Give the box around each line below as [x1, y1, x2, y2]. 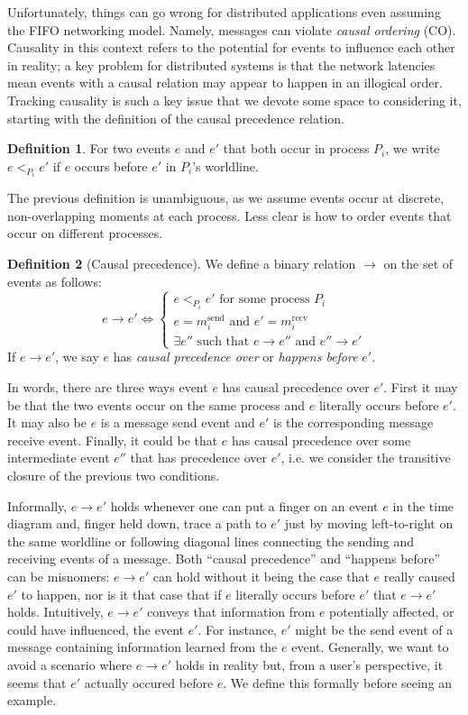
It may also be [7, 413, 87, 432]
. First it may [383, 378, 458, 397]
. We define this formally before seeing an [223, 673, 453, 692]
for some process [219, 293, 310, 307]
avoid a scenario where [7, 655, 133, 674]
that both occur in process [223, 139, 370, 158]
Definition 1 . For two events [7, 139, 171, 158]
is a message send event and [100, 413, 255, 432]
